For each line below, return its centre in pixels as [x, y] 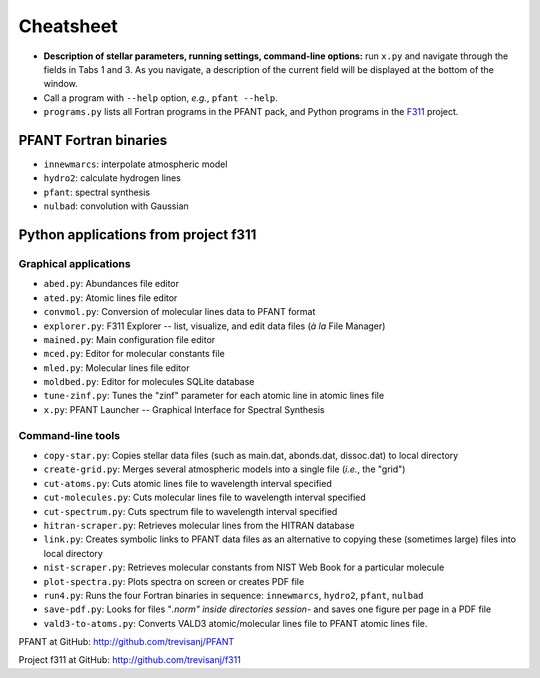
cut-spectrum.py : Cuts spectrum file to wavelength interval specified [190, 511]
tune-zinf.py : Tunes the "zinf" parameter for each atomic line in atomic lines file [214, 396]
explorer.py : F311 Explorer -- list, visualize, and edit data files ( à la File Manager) [214, 326]
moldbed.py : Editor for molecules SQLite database [149, 382]
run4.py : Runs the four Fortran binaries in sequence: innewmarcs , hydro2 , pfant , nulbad [233, 595]
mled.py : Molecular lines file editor [116, 367]
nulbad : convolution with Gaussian [116, 206]
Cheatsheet [68, 26]
